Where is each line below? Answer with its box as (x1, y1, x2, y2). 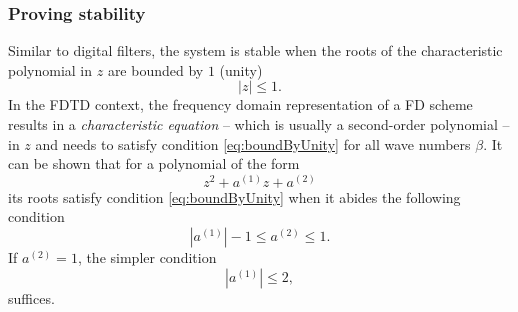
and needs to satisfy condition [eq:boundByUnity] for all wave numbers (35, 133, 471, 154)
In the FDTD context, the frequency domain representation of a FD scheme (8, 94, 473, 115)
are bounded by (107, 59, 204, 80)
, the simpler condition (77, 246, 217, 267)
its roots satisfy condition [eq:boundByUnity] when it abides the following (8, 186, 461, 207)
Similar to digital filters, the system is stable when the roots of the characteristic (8, 40, 503, 61)
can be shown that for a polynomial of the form (8, 153, 300, 174)
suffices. (8, 287, 55, 308)
